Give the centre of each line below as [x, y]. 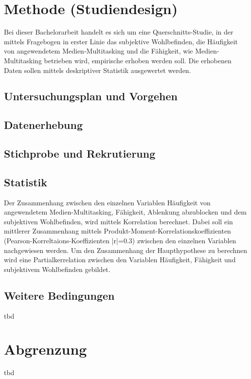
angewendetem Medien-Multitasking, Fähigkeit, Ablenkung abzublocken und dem [125, 212]
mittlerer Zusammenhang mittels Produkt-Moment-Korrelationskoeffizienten [117, 231]
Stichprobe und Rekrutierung [80, 153]
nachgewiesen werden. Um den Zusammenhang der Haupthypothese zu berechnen [126, 250]
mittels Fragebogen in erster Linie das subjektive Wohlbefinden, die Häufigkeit [121, 41]
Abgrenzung [45, 349]
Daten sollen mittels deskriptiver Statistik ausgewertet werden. [98, 70]
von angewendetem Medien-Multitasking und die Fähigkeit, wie [99, 51]
